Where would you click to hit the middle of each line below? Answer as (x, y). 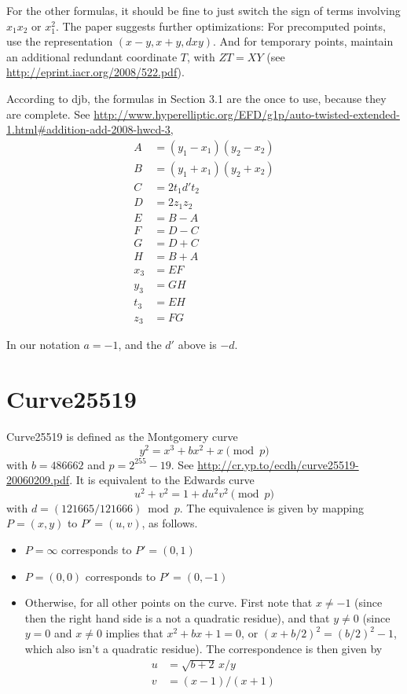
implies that (134, 633)
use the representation (60, 41)
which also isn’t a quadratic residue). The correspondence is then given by (203, 648)
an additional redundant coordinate (92, 56)
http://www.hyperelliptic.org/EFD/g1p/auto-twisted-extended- (247, 114)
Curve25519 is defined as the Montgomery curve (122, 436)
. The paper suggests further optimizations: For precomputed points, (220, 26)
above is (197, 345)
